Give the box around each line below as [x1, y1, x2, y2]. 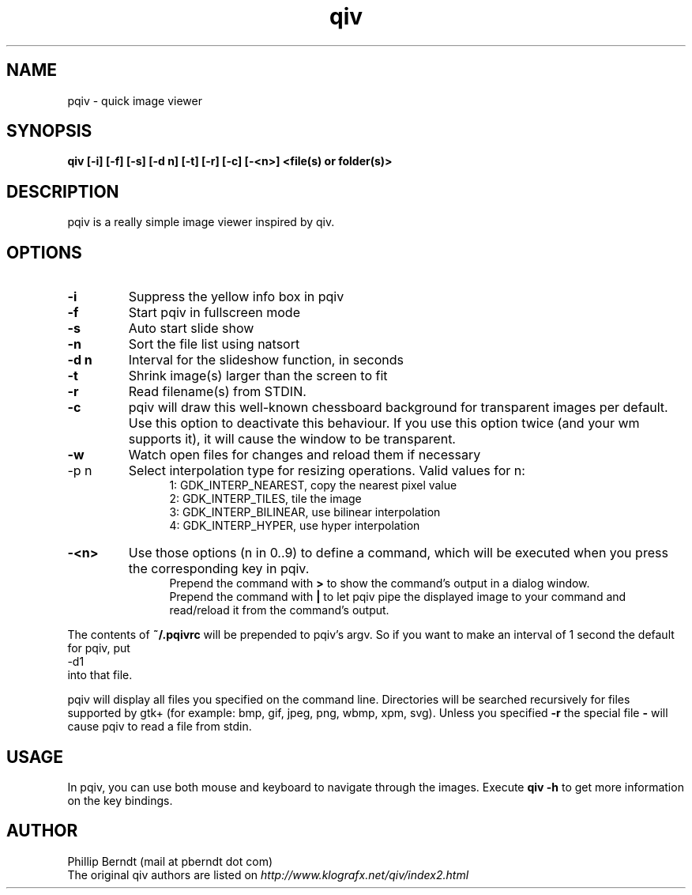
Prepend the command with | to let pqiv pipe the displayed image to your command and [169, 590, 626, 604]
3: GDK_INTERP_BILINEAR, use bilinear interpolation [169, 505, 441, 519]
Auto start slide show [128, 320, 254, 337]
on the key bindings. [67, 793, 173, 807]
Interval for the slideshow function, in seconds [128, 352, 404, 368]
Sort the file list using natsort [128, 336, 300, 353]
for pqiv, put [67, 641, 130, 655]
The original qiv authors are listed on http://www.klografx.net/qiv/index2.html [67, 867, 469, 882]
